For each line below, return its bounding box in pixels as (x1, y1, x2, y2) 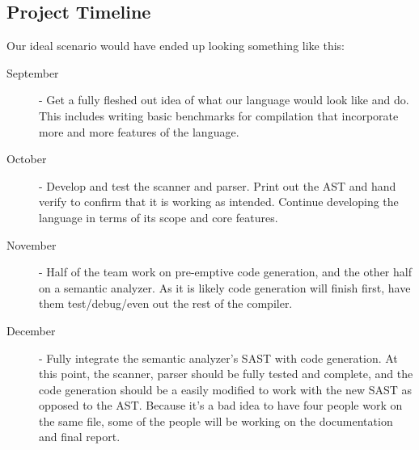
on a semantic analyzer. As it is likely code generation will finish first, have (39, 279, 411, 296)
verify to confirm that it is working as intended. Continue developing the (39, 193, 399, 210)
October (6, 150, 47, 167)
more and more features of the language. (39, 123, 239, 140)
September (6, 64, 59, 81)
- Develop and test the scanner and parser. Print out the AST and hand (39, 177, 396, 194)
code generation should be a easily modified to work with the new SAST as (39, 381, 413, 397)
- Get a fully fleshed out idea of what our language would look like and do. (39, 91, 409, 108)
